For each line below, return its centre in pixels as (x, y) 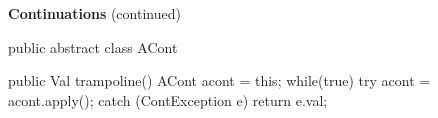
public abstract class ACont (93, 46)
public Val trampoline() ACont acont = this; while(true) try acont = (219, 80)
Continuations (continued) (94, 13)
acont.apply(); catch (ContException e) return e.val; (168, 99)
